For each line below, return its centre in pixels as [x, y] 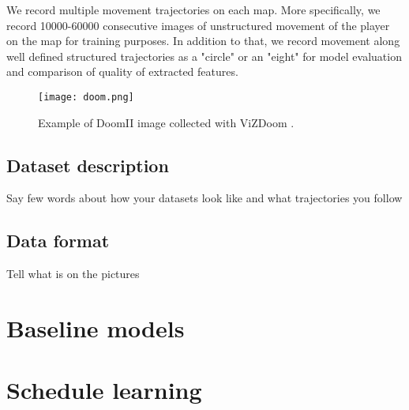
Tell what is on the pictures [73, 274]
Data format [58, 241]
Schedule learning [104, 390]
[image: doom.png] [86, 97]
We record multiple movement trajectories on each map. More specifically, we [193, 9]
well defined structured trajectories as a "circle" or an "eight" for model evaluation [204, 56]
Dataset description [88, 165]
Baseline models [96, 328]
